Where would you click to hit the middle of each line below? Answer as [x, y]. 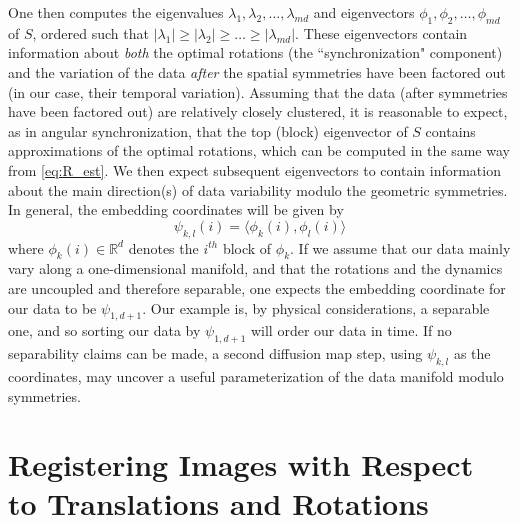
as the [472, 353]
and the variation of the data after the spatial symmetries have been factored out [257, 71]
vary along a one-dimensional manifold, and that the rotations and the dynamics [255, 268]
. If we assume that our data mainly [400, 247]
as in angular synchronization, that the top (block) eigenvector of [208, 130]
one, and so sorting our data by [104, 330]
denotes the [163, 247]
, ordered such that [90, 32]
